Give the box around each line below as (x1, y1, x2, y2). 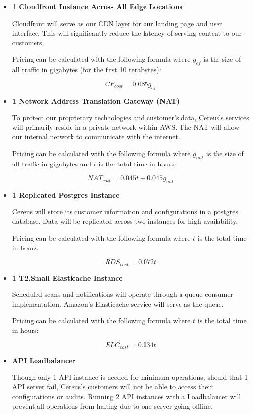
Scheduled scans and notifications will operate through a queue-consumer (12, 289, 233, 299)
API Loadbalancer (12, 355, 76, 365)
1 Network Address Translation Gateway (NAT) (12, 95, 180, 106)
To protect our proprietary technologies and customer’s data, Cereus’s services (12, 112, 249, 123)
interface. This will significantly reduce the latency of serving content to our (12, 28, 242, 38)
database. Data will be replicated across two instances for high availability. (12, 216, 238, 226)
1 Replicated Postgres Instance (12, 190, 120, 200)
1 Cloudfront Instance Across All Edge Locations (12, 1, 182, 11)
